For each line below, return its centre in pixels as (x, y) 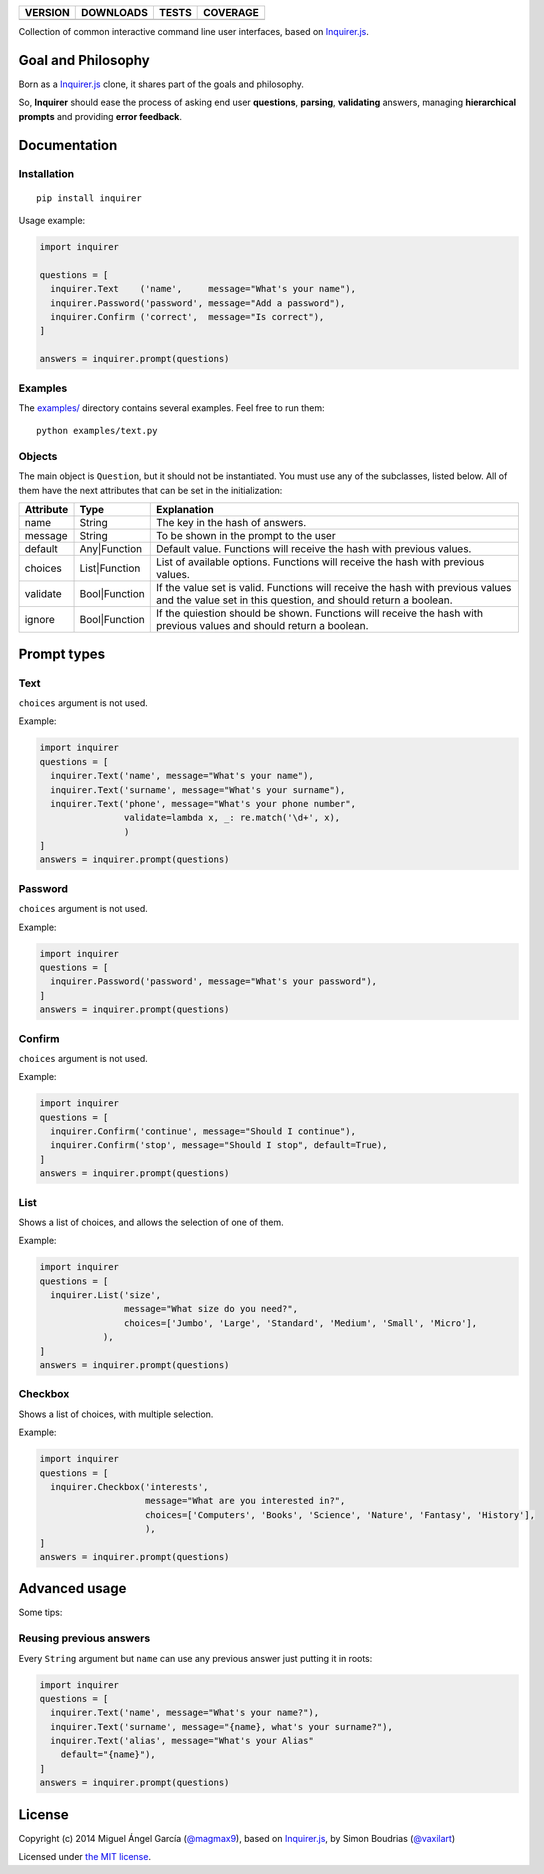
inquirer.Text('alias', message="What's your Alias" (182, 1741)
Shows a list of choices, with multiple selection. (116, 1414)
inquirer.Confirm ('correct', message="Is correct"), (187, 316)
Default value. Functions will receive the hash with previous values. (313, 549)
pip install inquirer (89, 198)
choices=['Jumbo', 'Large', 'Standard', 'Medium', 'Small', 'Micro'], (300, 1323)
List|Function (110, 568)
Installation (46, 174)
